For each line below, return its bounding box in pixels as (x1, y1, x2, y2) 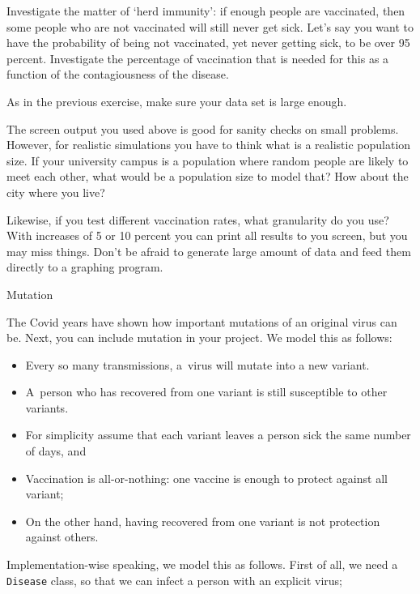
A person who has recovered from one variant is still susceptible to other (25, 383, 388, 400)
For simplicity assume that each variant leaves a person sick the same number (25, 426, 411, 443)
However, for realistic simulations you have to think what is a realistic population (6, 136, 411, 153)
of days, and (25, 442, 87, 459)
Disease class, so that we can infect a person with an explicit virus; (6, 571, 342, 588)
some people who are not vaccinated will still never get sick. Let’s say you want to (6, 18, 414, 35)
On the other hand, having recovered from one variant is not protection (25, 512, 380, 529)
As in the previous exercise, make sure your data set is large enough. (6, 92, 347, 109)
